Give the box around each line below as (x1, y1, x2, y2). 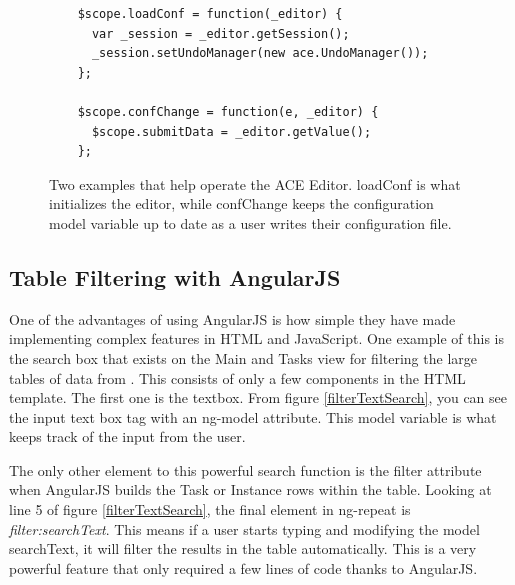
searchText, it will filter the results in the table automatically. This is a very (9, 538, 477, 559)
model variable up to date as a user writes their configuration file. (49, 212, 452, 233)
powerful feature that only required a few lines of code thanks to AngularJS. (9, 557, 478, 578)
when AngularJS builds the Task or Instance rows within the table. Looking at (9, 479, 492, 500)
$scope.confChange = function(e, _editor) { (77, 104, 379, 119)
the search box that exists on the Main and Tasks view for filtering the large (9, 347, 477, 368)
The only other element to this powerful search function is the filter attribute (9, 459, 482, 480)
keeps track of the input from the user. (9, 426, 246, 447)
